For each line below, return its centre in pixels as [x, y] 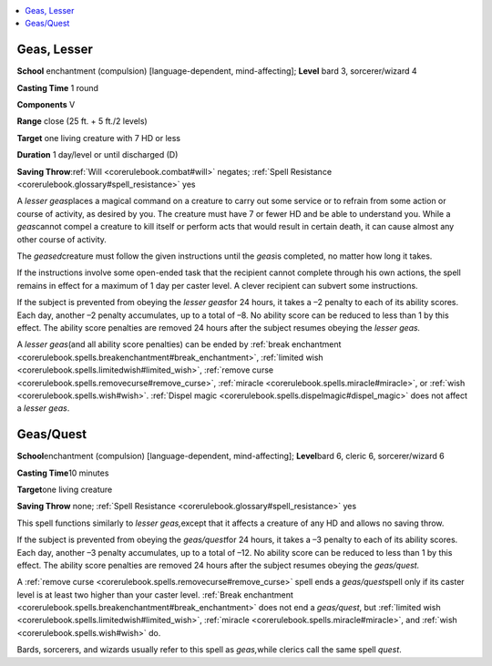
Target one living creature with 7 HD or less [99, 138]
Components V [46, 105]
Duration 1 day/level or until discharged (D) [97, 155]
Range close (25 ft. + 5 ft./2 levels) [82, 121]
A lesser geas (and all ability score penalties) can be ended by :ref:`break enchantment [179, 344]
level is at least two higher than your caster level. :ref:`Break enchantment [155, 594]
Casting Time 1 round [58, 87]
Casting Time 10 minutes [63, 473]
